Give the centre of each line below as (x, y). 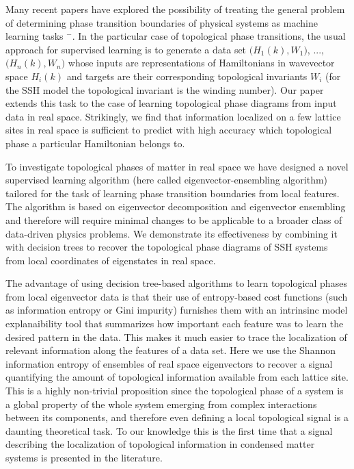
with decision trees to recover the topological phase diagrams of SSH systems (167, 247)
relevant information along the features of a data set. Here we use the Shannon (171, 350)
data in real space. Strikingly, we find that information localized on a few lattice (173, 116)
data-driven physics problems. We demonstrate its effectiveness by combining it (172, 233)
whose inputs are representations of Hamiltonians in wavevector (201, 63)
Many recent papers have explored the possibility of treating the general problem (175, 9)
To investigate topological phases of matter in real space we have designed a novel (177, 166)
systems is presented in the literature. (84, 457)
